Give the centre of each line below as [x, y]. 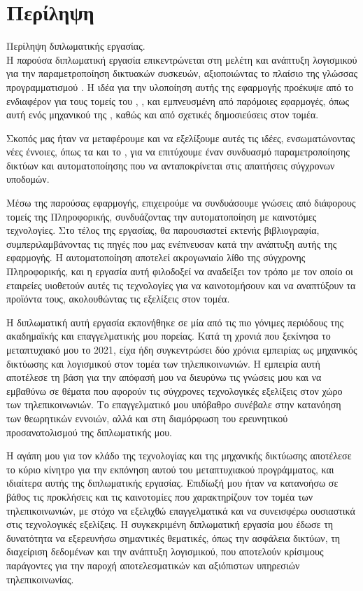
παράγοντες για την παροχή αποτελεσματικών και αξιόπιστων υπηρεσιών [153, 565]
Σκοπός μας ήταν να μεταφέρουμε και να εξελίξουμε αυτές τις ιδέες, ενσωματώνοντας [180, 138]
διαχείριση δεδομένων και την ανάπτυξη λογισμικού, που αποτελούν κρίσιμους [165, 551]
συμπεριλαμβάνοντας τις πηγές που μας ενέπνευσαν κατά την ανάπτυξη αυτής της [172, 243]
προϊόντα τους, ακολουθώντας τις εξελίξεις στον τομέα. [118, 299]
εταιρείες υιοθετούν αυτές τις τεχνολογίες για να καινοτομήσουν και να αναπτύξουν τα [181, 285]
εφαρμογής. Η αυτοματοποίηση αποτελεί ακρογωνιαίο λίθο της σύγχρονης [156, 257]
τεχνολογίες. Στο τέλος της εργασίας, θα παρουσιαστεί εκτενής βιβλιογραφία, [163, 230]
